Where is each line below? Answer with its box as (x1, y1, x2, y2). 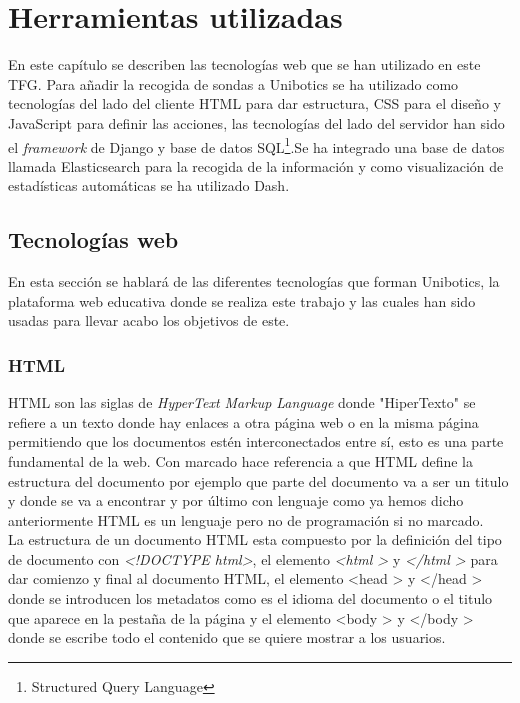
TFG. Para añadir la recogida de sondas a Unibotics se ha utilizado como (8, 73, 459, 94)
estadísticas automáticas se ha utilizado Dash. (8, 175, 290, 196)
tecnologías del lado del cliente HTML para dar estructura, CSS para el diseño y (8, 93, 501, 114)
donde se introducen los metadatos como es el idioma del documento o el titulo (8, 588, 493, 609)
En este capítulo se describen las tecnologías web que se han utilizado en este (8, 54, 481, 75)
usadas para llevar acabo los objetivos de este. (8, 310, 290, 331)
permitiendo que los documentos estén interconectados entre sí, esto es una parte (8, 431, 504, 452)
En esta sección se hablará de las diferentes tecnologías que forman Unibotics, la (8, 271, 500, 292)
